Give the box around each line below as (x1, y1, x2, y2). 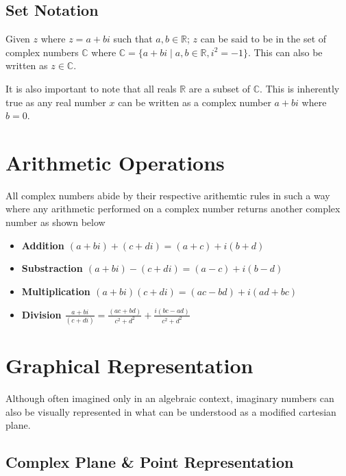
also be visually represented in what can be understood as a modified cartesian (5, 404, 336, 418)
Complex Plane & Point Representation (5, 451, 294, 473)
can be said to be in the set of (200, 32, 327, 46)
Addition (21, 238, 64, 252)
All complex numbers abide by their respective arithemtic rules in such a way (5, 188, 330, 202)
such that (113, 32, 153, 46)
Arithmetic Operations (5, 148, 225, 176)
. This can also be (247, 45, 323, 59)
